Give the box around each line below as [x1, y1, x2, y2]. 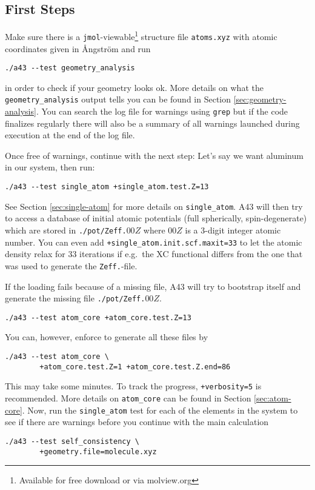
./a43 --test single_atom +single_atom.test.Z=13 [5, 183, 209, 192]
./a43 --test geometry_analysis [5, 64, 135, 73]
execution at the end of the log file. [5, 129, 135, 141]
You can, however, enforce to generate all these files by [5, 331, 208, 343]
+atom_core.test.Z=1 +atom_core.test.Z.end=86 [39, 362, 231, 371]
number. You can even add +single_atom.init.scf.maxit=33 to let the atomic [5, 235, 302, 248]
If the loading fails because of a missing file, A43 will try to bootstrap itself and [5, 280, 301, 292]
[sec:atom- [254, 391, 291, 404]
